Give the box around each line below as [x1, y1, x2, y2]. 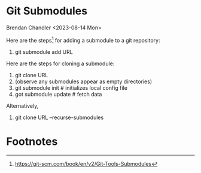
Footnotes [6, 135, 58, 148]
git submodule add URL [14, 48, 73, 55]
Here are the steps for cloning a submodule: [6, 60, 115, 67]
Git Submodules [6, 4, 88, 18]
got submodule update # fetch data [14, 90, 102, 98]
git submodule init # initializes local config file [14, 84, 127, 91]
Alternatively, [6, 102, 39, 109]
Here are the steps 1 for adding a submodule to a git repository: [6, 35, 160, 44]
